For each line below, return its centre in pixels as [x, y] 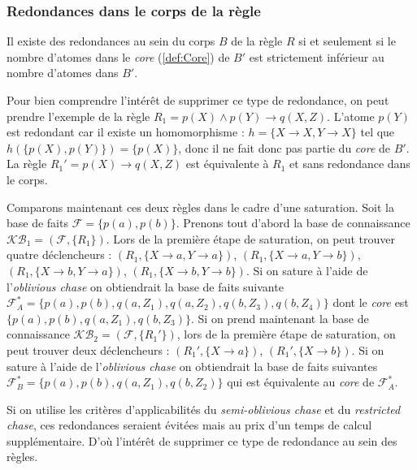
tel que [378, 132]
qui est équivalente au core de [301, 382]
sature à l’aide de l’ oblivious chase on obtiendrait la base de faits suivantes [192, 366]
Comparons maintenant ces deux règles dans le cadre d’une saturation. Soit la [200, 207]
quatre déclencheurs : [59, 254]
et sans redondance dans [350, 164]
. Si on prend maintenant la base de [280, 318]
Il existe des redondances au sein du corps [111, 41]
